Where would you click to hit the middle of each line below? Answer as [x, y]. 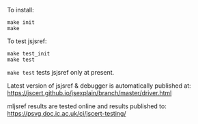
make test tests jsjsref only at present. [61, 72]
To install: [20, 10]
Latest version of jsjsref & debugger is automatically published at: [99, 86]
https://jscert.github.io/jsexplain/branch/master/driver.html [89, 93]
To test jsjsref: [27, 41]
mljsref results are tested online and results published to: [87, 106]
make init [21, 23]
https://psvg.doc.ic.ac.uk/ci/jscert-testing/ [67, 113]
